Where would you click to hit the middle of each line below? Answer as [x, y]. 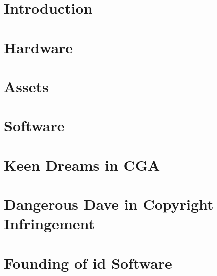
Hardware [39, 47]
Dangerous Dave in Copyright [109, 204]
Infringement [49, 224]
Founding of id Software [88, 263]
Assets [26, 86]
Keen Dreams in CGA [82, 165]
